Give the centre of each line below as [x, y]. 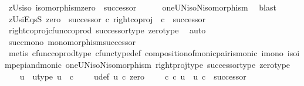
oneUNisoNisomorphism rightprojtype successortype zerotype [178, 64]
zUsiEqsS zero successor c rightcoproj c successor [107, 18]
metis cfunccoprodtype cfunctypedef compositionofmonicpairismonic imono [146, 53]
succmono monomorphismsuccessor [72, 41]
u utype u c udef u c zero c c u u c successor [133, 76]
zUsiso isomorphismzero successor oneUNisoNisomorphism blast [142, 7]
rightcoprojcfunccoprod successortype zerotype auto [107, 30]
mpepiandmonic [33, 64]
